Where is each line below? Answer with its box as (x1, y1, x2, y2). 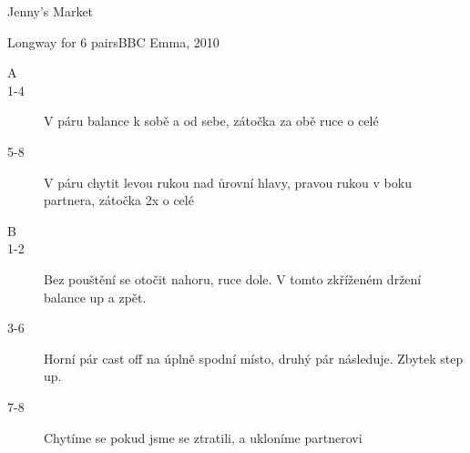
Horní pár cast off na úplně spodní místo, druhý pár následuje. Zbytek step (44, 348, 464, 367)
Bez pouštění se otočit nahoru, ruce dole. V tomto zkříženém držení (44, 269, 422, 288)
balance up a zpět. (44, 287, 147, 306)
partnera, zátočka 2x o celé (44, 190, 194, 210)
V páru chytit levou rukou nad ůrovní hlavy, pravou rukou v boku (44, 172, 412, 191)
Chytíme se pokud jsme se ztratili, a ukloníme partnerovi (44, 427, 363, 447)
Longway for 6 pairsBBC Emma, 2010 (7, 32, 220, 51)
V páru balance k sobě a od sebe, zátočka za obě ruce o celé (44, 111, 379, 130)
